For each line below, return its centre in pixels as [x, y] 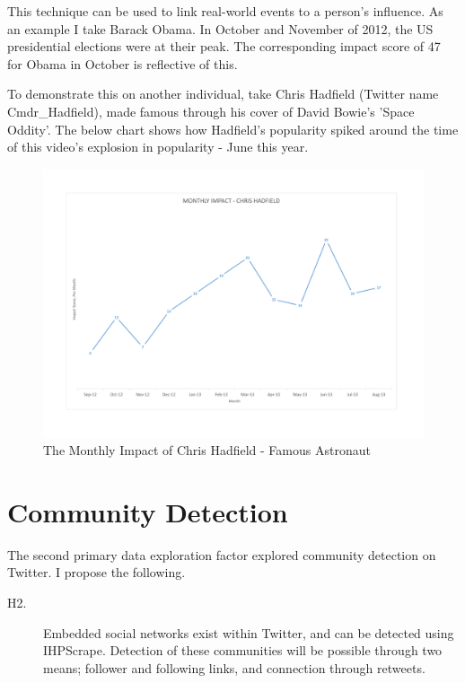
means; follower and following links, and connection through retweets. [234, 667]
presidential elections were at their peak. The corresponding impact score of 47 [224, 46]
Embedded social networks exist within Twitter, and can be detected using [249, 632]
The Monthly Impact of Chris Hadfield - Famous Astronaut [207, 450]
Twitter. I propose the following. [97, 572]
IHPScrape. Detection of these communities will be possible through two [243, 650]
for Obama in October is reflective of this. [123, 63]
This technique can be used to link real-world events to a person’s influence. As [225, 11]
